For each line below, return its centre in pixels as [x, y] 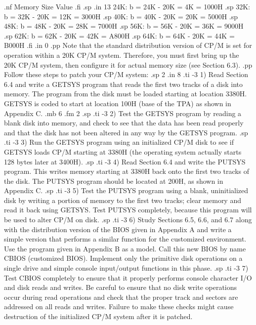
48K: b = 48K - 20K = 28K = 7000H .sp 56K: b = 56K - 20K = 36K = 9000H [124, 26]
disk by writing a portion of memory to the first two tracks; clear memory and [123, 200]
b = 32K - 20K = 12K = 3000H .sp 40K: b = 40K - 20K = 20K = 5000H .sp [121, 16]
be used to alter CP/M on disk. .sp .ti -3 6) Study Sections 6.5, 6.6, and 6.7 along [128, 220]
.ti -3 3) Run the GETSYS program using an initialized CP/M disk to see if [119, 142]
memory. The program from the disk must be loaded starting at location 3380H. [126, 94]
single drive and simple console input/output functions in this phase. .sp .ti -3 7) [126, 268]
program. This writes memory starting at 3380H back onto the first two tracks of [127, 171]
